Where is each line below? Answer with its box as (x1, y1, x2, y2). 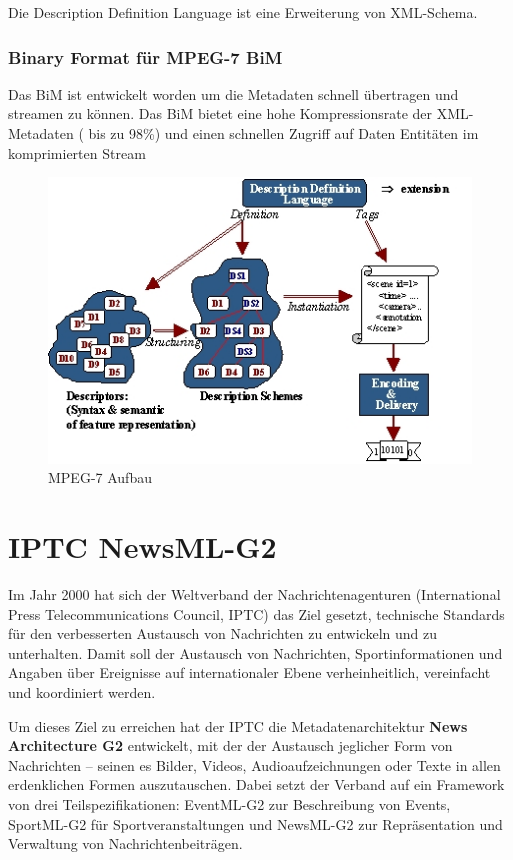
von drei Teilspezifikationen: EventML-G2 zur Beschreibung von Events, (8, 794, 451, 815)
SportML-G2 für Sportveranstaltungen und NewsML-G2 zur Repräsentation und (8, 813, 503, 834)
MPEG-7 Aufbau (48, 467, 152, 488)
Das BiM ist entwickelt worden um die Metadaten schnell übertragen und (8, 83, 459, 104)
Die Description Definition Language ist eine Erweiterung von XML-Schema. (8, 2, 478, 22)
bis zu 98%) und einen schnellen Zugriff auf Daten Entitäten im (88, 123, 479, 143)
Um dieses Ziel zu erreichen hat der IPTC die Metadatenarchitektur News (8, 715, 468, 736)
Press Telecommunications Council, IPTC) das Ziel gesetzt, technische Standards (8, 603, 505, 624)
